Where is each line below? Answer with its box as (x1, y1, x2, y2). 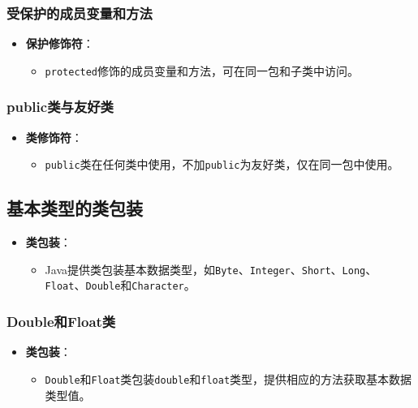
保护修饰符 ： (25, 35, 94, 52)
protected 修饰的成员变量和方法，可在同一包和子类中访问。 (45, 62, 360, 79)
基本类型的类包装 (6, 195, 143, 221)
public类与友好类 (6, 97, 114, 117)
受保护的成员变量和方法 (6, 2, 153, 23)
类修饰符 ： (25, 128, 83, 145)
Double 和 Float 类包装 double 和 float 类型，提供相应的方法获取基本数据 (45, 370, 412, 387)
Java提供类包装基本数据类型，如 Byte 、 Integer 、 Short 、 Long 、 (45, 260, 377, 277)
